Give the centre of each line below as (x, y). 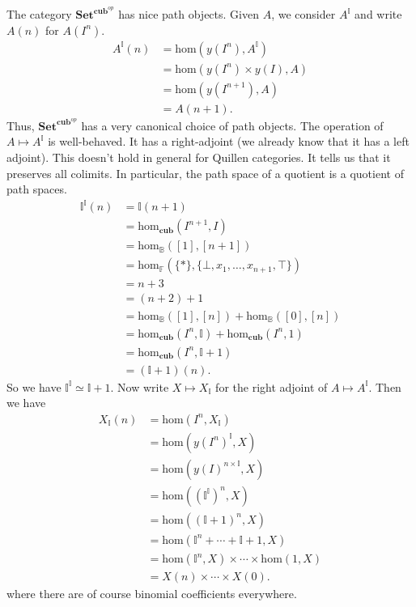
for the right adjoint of (272, 386)
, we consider (304, 14)
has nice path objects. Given (189, 14)
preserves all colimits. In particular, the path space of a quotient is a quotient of (205, 173)
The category (39, 14)
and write (378, 14)
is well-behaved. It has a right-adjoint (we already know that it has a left (229, 141)
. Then (385, 386)
